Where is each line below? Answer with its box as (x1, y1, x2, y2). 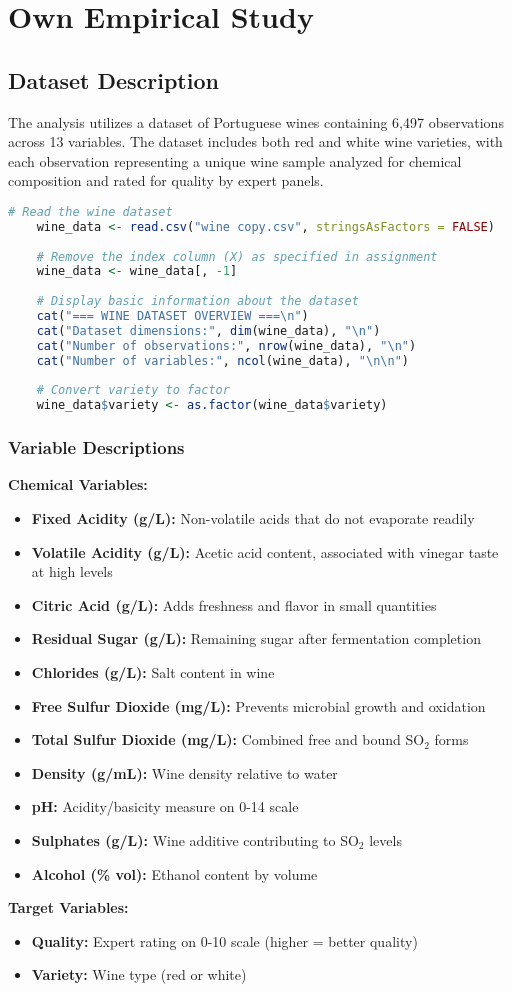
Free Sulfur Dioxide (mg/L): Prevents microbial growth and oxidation (31, 695, 486, 716)
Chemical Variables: (8, 474, 148, 495)
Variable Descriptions (8, 435, 185, 460)
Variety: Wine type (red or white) (31, 964, 247, 985)
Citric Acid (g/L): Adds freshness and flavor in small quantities (31, 594, 437, 615)
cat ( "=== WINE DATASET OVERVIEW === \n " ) (36, 309, 309, 324)
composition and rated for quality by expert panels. (8, 170, 324, 191)
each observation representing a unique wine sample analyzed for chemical (8, 150, 462, 171)
